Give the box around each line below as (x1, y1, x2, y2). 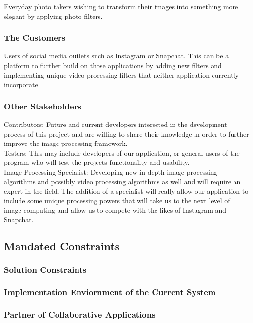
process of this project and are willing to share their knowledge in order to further (4, 128, 249, 139)
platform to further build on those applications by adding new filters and (4, 60, 222, 70)
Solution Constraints (4, 264, 87, 276)
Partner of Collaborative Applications (4, 308, 156, 320)
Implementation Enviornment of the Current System (4, 286, 216, 298)
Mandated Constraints (4, 238, 120, 253)
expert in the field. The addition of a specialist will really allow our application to (4, 186, 249, 196)
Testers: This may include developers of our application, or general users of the (4, 147, 240, 158)
